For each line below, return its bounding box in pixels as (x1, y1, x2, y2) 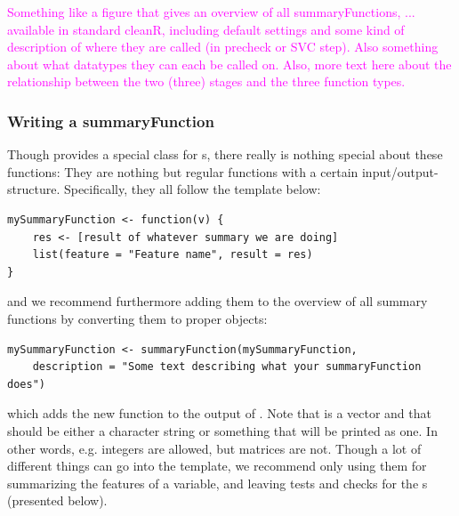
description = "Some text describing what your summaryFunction (32, 360, 422, 374)
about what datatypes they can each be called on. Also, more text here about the (7, 54, 452, 73)
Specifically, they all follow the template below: (63, 180, 321, 198)
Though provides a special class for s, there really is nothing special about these (7, 145, 443, 164)
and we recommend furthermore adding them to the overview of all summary (7, 292, 428, 310)
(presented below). (7, 491, 108, 510)
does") (7, 377, 45, 391)
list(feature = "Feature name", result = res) (32, 248, 313, 262)
